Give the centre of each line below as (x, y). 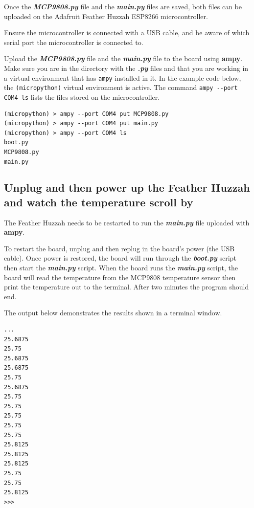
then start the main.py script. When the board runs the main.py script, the (121, 268)
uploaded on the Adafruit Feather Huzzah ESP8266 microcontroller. (106, 16)
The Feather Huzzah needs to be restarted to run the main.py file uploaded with (127, 222)
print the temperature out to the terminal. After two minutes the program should (127, 287)
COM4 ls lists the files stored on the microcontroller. (82, 97)
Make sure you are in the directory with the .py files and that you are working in (126, 68)
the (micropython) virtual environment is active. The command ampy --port (121, 87)
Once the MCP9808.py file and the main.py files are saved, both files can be (123, 6)
